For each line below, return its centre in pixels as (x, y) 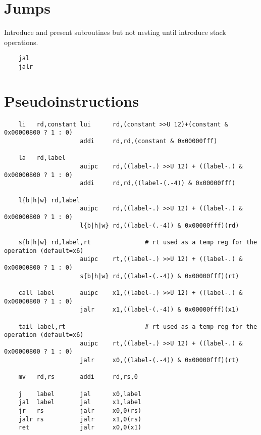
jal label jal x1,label (80, 402)
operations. (21, 42)
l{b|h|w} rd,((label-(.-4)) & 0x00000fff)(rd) (160, 225)
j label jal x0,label (80, 394)
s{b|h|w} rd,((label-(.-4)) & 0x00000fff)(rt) (160, 276)
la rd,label (42, 158)
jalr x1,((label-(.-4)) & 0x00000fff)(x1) (160, 310)
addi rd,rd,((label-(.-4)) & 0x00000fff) (158, 183)
